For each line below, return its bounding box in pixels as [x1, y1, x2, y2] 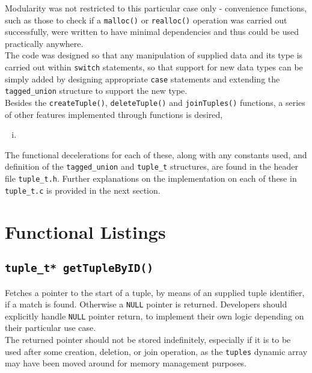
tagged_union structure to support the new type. [5, 84, 188, 97]
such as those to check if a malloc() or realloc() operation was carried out [5, 13, 287, 26]
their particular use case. [5, 321, 96, 334]
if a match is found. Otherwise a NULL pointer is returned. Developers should [5, 298, 287, 310]
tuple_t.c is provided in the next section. [5, 183, 161, 196]
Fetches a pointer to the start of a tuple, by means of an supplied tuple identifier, [5, 286, 305, 298]
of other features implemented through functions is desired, [5, 108, 223, 120]
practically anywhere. [5, 37, 84, 49]
